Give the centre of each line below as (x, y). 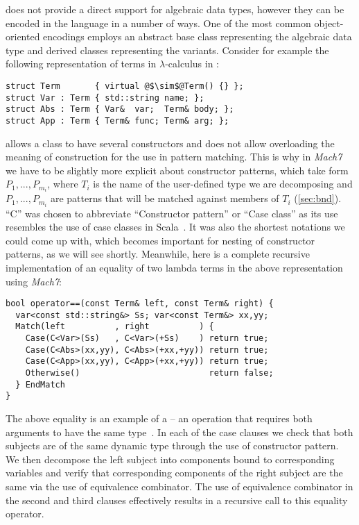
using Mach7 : (34, 281)
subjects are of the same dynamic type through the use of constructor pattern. (172, 445)
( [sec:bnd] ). (318, 198)
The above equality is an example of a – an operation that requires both (159, 418)
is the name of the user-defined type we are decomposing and (223, 184)
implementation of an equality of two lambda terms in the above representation (174, 267)
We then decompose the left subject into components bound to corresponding (170, 459)
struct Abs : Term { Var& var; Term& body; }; (120, 109)
